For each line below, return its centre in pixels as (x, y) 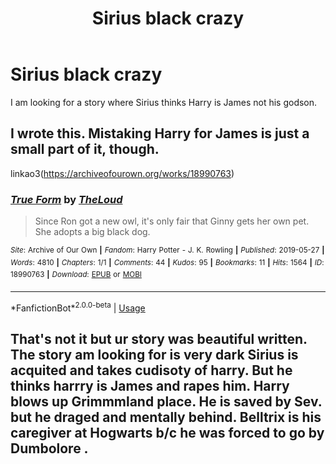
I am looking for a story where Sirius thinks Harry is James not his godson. (164, 102)
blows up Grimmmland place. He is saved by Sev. (166, 402)
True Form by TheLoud (66, 199)
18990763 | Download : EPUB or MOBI (76, 275)
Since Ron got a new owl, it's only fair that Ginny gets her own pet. (172, 221)
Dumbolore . (49, 448)
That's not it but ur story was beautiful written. (159, 339)
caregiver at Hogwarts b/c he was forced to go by (167, 433)
